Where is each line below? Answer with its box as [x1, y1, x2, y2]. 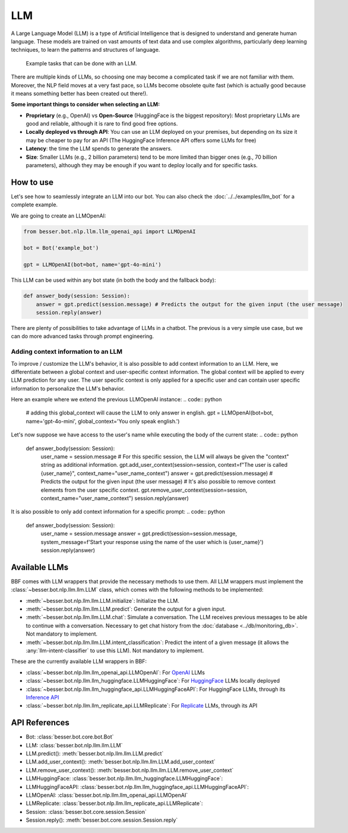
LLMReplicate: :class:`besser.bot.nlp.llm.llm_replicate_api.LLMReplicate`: [26, 800, 203, 807]
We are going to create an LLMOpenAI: [11, 212, 106, 219]
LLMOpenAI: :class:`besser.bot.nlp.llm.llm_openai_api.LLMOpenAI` [26, 791, 188, 799]
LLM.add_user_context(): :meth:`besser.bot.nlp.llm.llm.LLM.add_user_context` [26, 758, 216, 765]
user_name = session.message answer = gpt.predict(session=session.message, [40, 530, 238, 537]
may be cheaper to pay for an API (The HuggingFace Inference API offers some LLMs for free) [26, 137, 257, 144]
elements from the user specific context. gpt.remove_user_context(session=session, [40, 486, 248, 493]
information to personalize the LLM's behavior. [11, 385, 125, 392]
